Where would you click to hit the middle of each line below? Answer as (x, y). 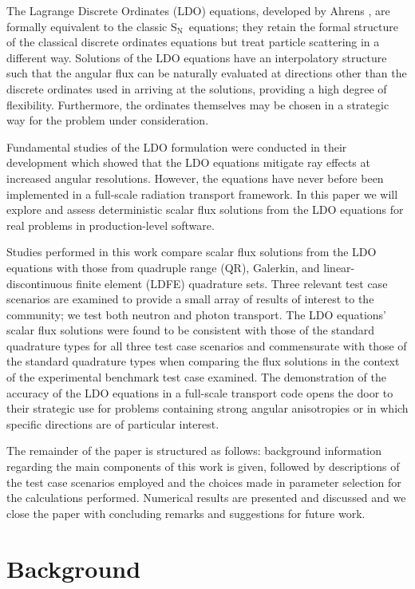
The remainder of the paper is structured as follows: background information (194, 451)
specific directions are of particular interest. (113, 423)
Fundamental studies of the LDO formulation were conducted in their (177, 146)
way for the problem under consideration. (108, 120)
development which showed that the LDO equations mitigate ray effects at (188, 162)
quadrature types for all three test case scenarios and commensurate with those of (207, 345)
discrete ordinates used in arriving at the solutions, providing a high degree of (197, 88)
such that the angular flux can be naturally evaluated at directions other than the (207, 73)
